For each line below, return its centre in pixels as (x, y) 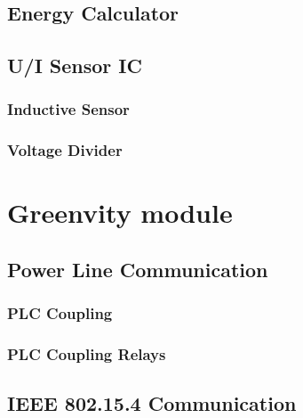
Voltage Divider (65, 150)
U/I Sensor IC (75, 66)
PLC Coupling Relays (87, 354)
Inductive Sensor (68, 109)
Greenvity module (120, 213)
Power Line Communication (138, 270)
